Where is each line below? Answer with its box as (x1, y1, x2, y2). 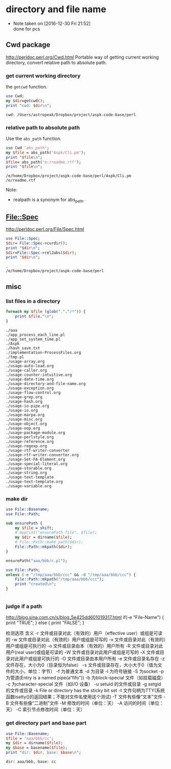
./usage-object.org (6, 421, 47, 426)
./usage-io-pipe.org (6, 403, 50, 408)
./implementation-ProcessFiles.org (6, 350, 81, 355)
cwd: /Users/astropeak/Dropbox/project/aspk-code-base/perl (6, 112, 136, 117)
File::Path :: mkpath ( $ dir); (15, 544, 72, 550)
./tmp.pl (6, 354, 24, 360)
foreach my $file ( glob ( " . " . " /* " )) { (6, 309, 86, 314)
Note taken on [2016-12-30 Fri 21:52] (13, 20, 91, 26)
